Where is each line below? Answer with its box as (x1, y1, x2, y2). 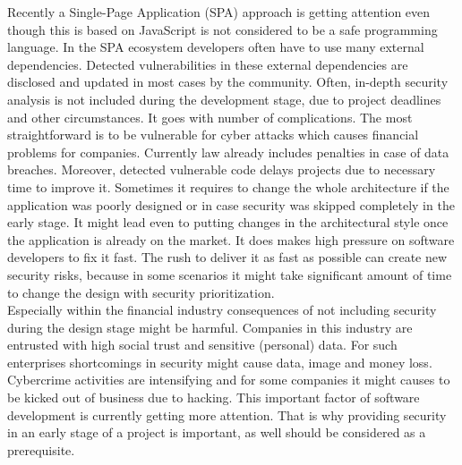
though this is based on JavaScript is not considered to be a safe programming (7, 20, 438, 38)
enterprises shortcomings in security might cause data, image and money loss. (7, 352, 432, 371)
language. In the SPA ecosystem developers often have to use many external (7, 38, 424, 56)
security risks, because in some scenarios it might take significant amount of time (7, 265, 452, 283)
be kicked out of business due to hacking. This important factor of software (7, 388, 420, 407)
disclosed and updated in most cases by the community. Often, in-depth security (7, 72, 449, 91)
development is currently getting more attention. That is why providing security (7, 405, 447, 424)
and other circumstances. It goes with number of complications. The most (7, 107, 413, 126)
